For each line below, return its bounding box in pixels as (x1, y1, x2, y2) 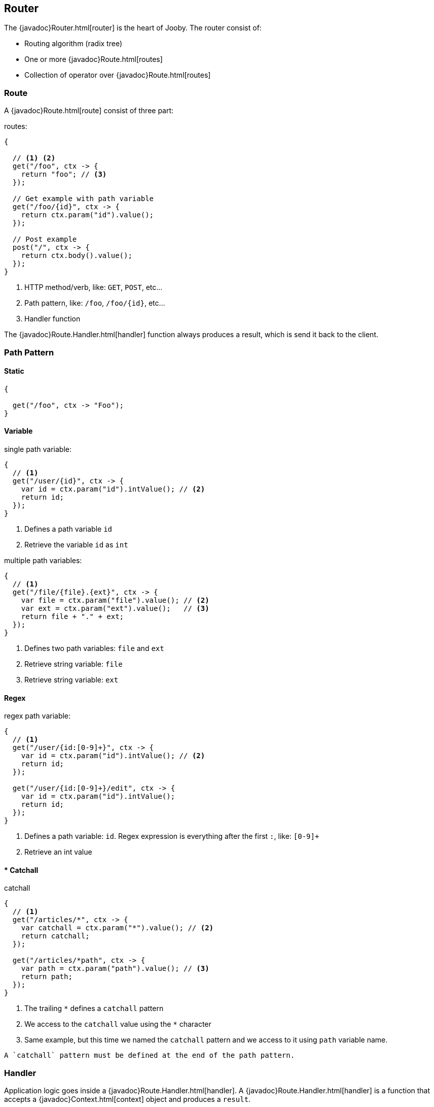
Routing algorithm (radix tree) (24, 39, 123, 48)
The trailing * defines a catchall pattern (24, 1004, 164, 1013)
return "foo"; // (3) (21, 170, 107, 179)
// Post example (12, 235, 77, 244)
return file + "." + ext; (21, 612, 124, 621)
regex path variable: (4, 711, 71, 721)
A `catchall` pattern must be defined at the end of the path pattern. (4, 1051, 295, 1060)
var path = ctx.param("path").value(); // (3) (21, 964, 209, 973)
